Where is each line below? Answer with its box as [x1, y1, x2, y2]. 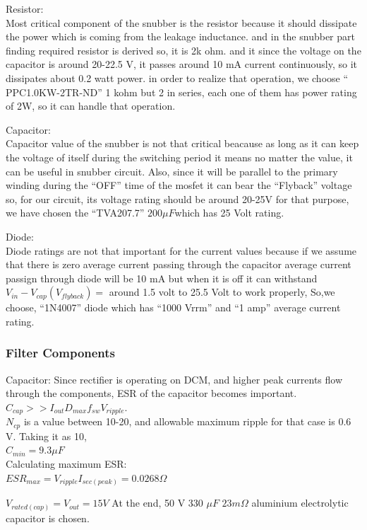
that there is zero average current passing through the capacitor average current [6, 257, 351, 272]
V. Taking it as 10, [6, 428, 87, 443]
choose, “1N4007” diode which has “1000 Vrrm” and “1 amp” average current [6, 300, 341, 315]
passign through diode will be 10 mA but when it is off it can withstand [6, 270, 318, 285]
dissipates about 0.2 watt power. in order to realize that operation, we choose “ [6, 70, 349, 85]
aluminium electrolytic [251, 495, 349, 510]
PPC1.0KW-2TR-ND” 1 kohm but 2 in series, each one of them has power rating [6, 84, 357, 99]
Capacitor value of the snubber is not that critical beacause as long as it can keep [6, 136, 359, 151]
